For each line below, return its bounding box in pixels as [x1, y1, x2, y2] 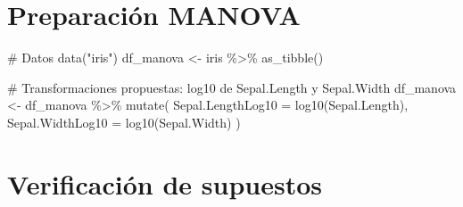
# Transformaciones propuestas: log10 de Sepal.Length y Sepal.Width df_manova [7, 78, 457, 96]
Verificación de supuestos [7, 165, 322, 202]
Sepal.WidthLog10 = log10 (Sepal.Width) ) [7, 112, 241, 131]
